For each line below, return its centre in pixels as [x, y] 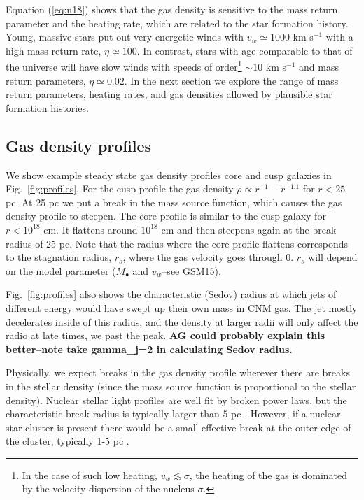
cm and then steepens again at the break [249, 229]
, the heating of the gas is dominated [268, 474]
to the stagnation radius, [59, 257]
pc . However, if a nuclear [286, 414]
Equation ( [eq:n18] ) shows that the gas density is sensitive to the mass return [172, 9]
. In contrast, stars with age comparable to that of [245, 50]
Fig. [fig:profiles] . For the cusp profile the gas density [120, 188]
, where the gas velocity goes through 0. [208, 257]
